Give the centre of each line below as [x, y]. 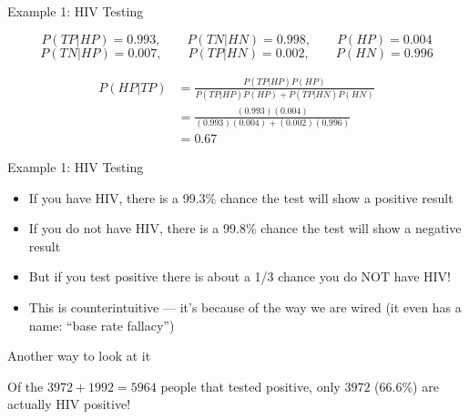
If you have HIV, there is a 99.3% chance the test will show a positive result [241, 197]
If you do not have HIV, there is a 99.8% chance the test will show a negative [245, 228]
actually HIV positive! [69, 404]
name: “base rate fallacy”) [102, 325]
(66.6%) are [407, 386]
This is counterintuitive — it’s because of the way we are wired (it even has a [245, 307]
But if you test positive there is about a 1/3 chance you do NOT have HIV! [240, 276]
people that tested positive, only [250, 386]
